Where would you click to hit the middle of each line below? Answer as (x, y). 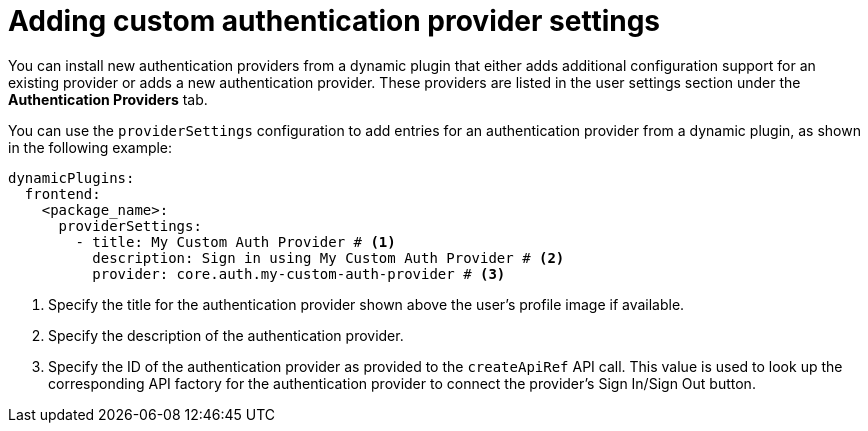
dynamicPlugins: (71, 177)
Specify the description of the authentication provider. (226, 335)
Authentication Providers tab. (108, 99)
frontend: (62, 193)
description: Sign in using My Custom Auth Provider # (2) (328, 257)
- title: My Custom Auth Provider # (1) (235, 241)
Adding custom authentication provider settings (334, 21)
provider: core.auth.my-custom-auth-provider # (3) (299, 273)
